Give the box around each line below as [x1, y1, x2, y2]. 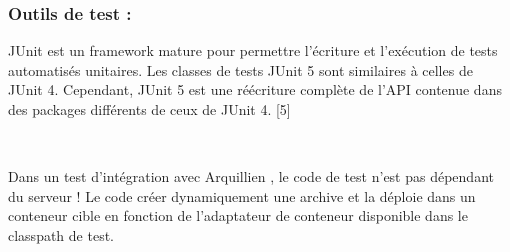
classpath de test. [8, 224, 114, 245]
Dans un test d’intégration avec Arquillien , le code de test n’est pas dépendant [8, 166, 494, 187]
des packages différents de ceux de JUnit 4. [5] [8, 99, 291, 119]
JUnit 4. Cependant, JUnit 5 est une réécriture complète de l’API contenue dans [8, 79, 502, 100]
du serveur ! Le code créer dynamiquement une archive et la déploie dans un [8, 185, 476, 206]
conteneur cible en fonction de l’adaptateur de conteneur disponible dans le [8, 205, 468, 226]
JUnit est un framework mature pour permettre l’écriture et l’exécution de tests [8, 40, 498, 61]
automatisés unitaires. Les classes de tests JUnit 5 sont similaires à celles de [8, 59, 473, 80]
